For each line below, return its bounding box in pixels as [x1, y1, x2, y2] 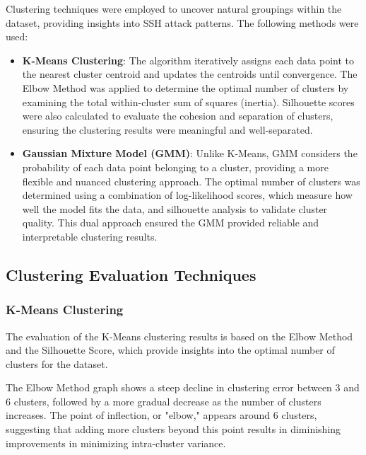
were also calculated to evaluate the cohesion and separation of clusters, [22, 108, 333, 123]
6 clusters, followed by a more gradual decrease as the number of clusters [6, 393, 321, 408]
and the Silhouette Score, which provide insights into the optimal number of [6, 342, 335, 357]
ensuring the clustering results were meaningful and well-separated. [22, 122, 313, 137]
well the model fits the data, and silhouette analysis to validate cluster [22, 201, 328, 216]
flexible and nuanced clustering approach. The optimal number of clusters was [22, 173, 360, 188]
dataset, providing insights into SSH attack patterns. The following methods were [6, 15, 359, 30]
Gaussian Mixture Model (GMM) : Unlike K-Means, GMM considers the [22, 146, 358, 161]
